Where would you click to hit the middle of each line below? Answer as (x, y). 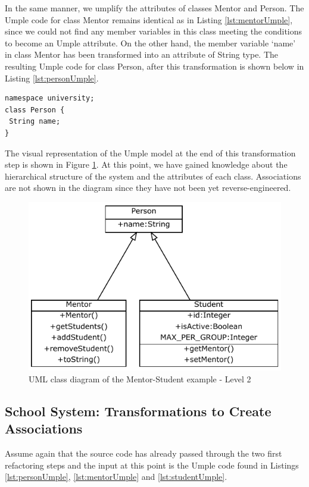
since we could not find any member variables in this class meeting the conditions (154, 31)
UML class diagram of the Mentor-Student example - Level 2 (140, 378)
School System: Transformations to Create (138, 411)
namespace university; (50, 98)
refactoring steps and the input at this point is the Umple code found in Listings (152, 465)
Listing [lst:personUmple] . (52, 78)
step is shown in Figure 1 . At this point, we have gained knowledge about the (146, 164)
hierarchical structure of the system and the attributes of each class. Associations (153, 176)
